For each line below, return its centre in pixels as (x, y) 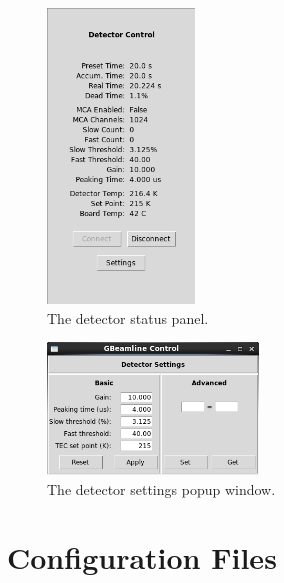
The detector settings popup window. (161, 488)
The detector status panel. (128, 317)
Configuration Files (142, 557)
